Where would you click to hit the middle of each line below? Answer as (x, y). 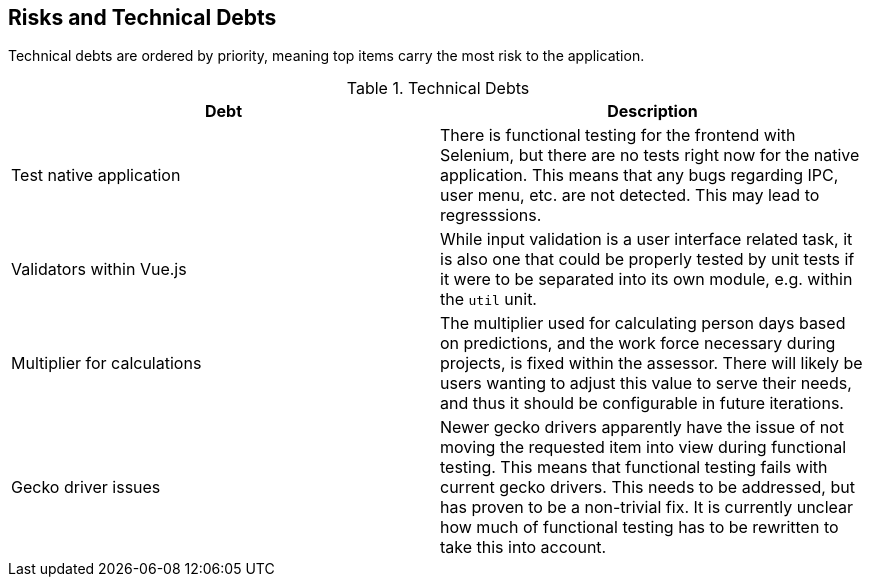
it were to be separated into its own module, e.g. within (646, 279)
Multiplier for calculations (106, 363)
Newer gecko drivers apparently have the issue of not (642, 427)
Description (652, 111)
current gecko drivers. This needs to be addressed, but (647, 487)
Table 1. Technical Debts (438, 88)
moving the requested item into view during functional (643, 447)
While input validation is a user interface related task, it (646, 239)
